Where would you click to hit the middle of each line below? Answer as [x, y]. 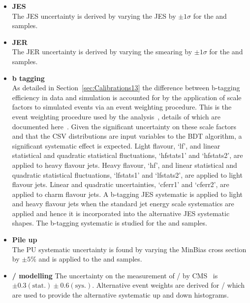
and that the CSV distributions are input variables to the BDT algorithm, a [127, 136]
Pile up [25, 240]
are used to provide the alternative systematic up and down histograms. [120, 295]
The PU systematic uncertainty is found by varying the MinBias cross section [129, 249]
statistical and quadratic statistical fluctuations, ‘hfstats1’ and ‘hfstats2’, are [127, 155]
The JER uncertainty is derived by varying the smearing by [102, 52]
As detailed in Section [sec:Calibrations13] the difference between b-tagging [126, 88]
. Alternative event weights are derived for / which [168, 285]
